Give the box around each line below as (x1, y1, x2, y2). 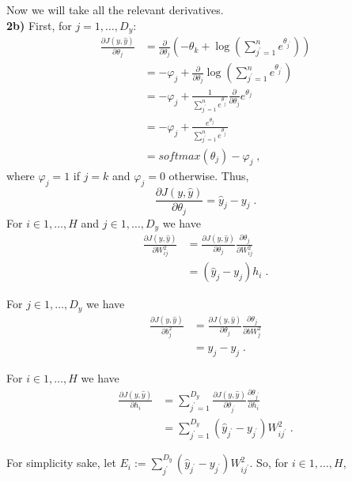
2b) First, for (6, 17, 72, 33)
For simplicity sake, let (6, 454, 116, 471)
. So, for (249, 454, 289, 471)
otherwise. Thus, (168, 168, 249, 184)
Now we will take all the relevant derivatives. (6, 2, 224, 17)
